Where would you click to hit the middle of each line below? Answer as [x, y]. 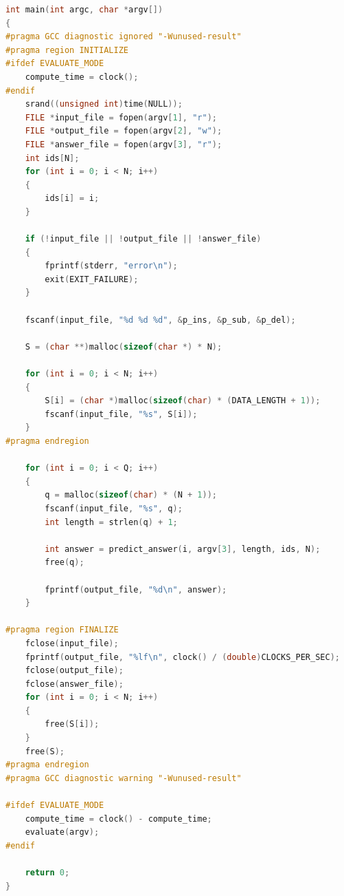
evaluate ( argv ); [62, 832]
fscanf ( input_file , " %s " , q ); [114, 508]
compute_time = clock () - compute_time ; [118, 819]
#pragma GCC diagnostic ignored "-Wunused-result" [124, 37]
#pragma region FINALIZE [62, 630]
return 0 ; [47, 873]
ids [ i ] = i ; [72, 199]
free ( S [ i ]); [72, 724]
